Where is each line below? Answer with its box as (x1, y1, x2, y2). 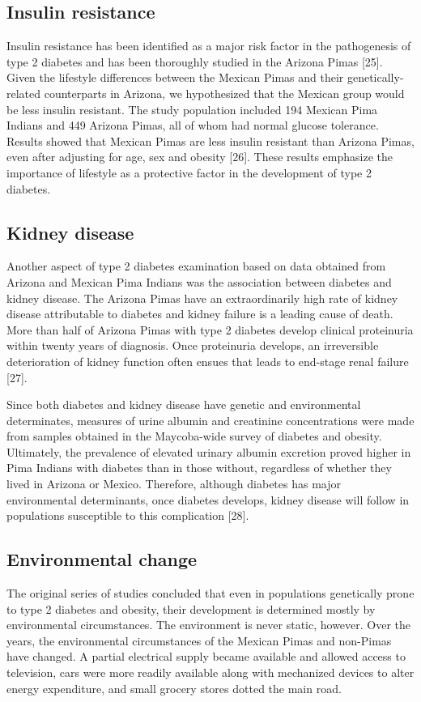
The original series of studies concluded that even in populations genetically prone (6, 585, 415, 602)
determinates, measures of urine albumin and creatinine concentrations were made (6, 411, 415, 428)
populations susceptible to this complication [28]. (6, 507, 249, 524)
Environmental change (6, 547, 198, 572)
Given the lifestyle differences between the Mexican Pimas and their (6, 69, 344, 86)
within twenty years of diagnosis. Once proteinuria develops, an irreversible (6, 337, 379, 354)
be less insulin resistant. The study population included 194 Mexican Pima (6, 100, 378, 117)
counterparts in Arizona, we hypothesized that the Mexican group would (44, 84, 405, 101)
